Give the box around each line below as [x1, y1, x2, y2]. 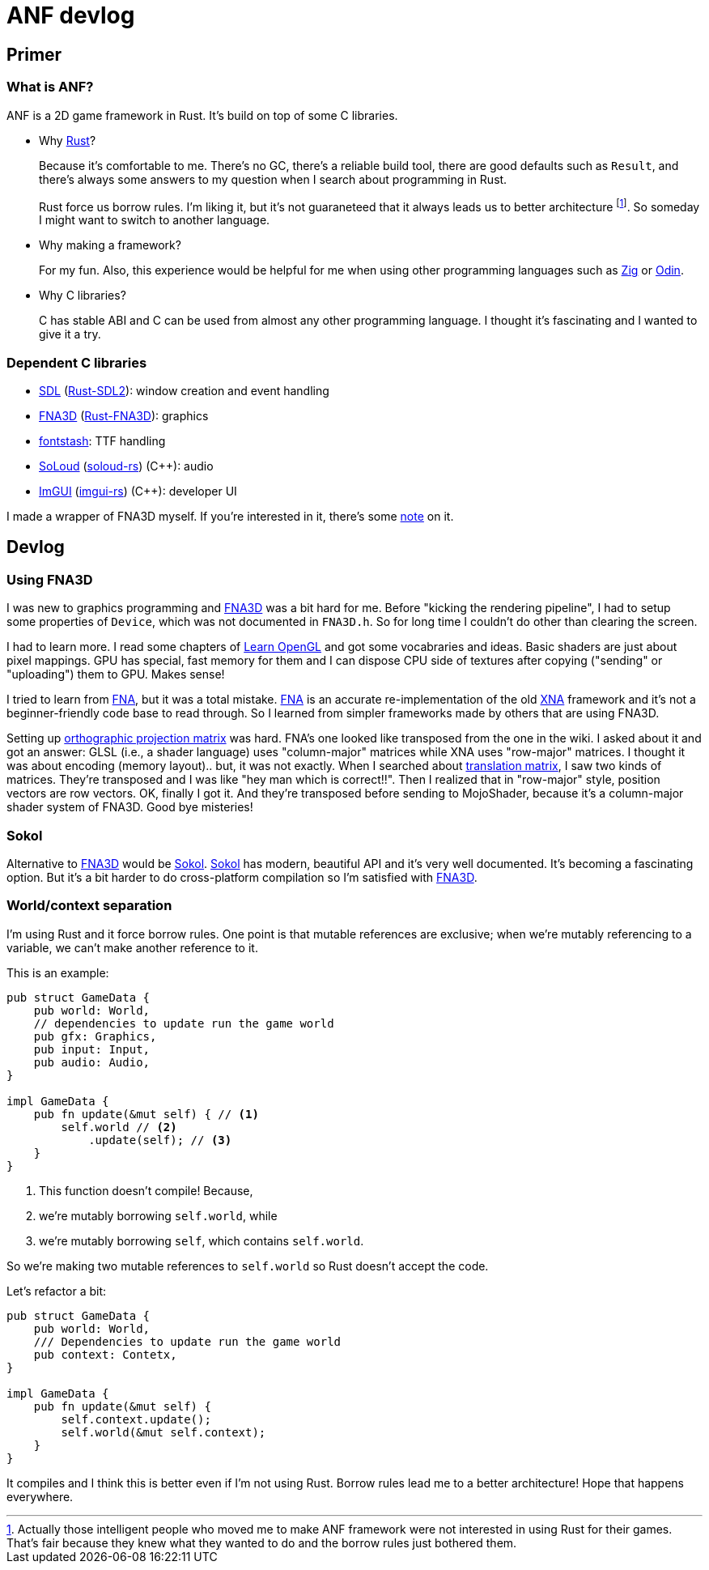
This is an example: [6, 965, 109, 980]
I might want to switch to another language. [39, 213, 270, 228]
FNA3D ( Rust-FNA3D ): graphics [39, 408, 209, 423]
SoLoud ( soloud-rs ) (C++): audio [39, 458, 214, 473]
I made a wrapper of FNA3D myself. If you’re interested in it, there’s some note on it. [6, 508, 454, 523]
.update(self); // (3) [88, 1133, 232, 1147]
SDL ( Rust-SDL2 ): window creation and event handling [39, 383, 329, 398]
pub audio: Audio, [33, 1055, 151, 1069]
